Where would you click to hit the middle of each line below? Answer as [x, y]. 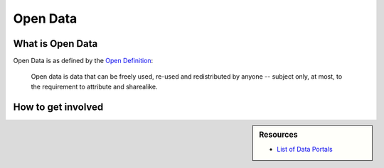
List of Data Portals [305, 150]
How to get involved [58, 107]
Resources [278, 135]
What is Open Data [55, 44]
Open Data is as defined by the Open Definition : [83, 61]
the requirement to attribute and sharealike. [94, 86]
